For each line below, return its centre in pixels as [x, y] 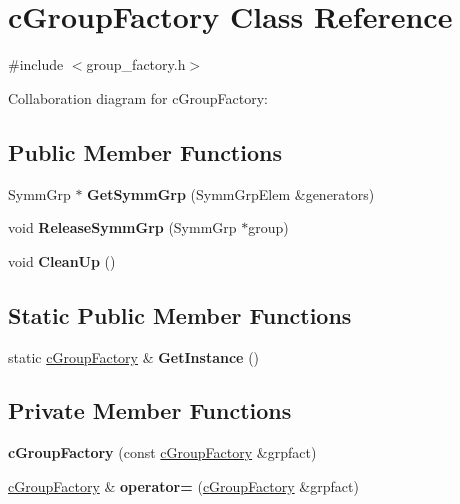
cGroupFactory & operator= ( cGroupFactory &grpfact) [183, 485]
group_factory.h [136, 64]
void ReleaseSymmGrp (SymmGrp [122, 227]
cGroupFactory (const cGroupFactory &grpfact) [162, 452]
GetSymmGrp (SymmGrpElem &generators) [231, 193]
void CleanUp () [62, 260]
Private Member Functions [150, 410]
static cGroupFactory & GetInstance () [134, 356]
